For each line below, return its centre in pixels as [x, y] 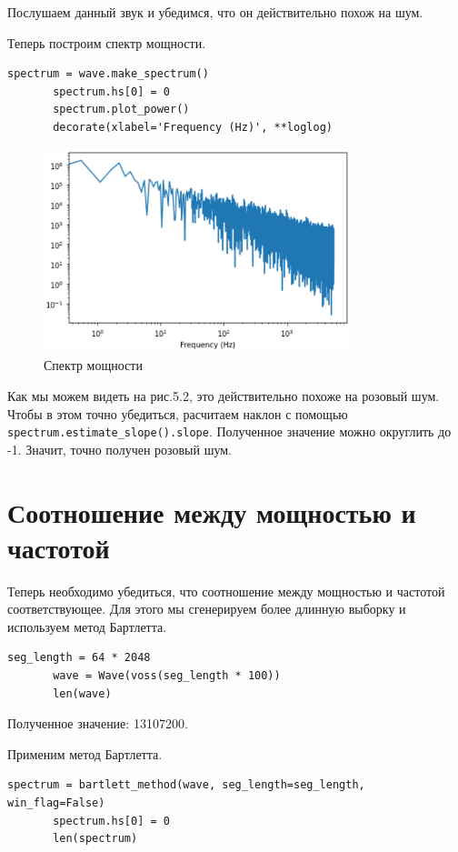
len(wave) [82, 693]
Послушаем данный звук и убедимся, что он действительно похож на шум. [215, 12]
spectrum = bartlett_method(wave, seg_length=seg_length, [186, 785]
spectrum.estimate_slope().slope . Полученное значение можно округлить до [229, 431]
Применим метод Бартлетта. [85, 753]
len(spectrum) [95, 839]
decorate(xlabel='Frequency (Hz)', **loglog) [193, 127]
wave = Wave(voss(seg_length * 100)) [167, 676]
